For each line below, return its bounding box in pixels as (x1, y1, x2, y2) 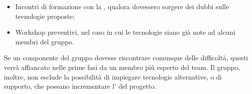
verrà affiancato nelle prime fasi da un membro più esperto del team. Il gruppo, (4, 62, 240, 72)
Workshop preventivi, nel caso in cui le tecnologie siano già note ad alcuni (15, 27, 235, 37)
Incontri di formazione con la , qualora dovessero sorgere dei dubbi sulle (15, 1, 229, 11)
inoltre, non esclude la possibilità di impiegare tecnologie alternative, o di (4, 71, 222, 81)
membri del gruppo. (15, 36, 74, 46)
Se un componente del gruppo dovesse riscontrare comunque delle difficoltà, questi (4, 53, 248, 63)
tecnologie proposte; (15, 11, 75, 21)
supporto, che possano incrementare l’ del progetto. (4, 81, 156, 91)
